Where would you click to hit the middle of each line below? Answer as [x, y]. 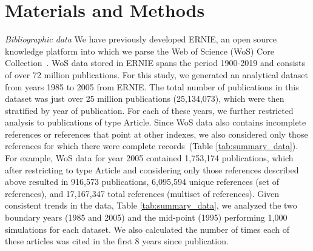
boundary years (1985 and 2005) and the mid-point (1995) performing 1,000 [146, 217]
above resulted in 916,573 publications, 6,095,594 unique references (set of [142, 182]
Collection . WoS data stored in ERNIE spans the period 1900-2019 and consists [155, 63]
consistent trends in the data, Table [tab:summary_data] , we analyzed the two [151, 205]
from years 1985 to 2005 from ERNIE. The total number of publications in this [152, 86]
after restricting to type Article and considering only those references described [152, 169]
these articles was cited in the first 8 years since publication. [117, 241]
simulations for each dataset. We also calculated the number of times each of [147, 229]
